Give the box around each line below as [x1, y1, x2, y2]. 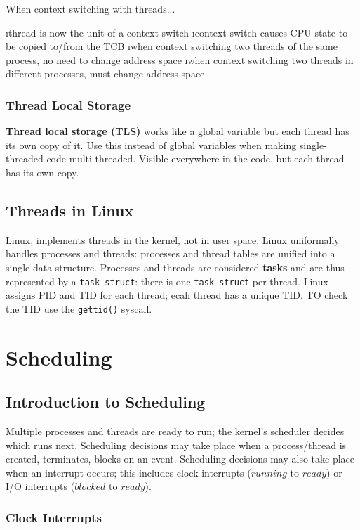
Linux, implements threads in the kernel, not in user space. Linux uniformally [6, 232, 340, 247]
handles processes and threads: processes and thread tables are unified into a [6, 246, 335, 261]
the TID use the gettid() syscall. [6, 301, 152, 316]
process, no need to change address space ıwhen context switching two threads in [6, 52, 354, 67]
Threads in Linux [6, 199, 134, 221]
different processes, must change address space [6, 66, 205, 81]
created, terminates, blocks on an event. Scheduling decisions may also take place [6, 451, 355, 466]
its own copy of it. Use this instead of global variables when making [6, 137, 297, 152]
